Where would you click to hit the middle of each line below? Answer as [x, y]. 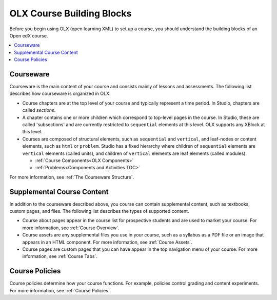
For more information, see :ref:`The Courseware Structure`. [72, 177]
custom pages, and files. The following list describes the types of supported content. [99, 211]
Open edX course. [29, 35]
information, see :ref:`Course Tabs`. [60, 256]
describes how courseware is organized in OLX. [60, 94]
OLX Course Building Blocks [71, 13]
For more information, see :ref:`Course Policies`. [60, 290]
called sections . [39, 110]
